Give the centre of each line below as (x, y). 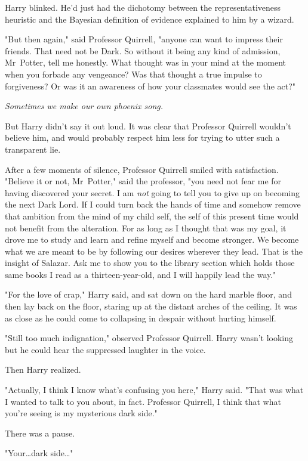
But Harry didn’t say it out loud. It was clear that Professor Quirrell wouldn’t (148, 126)
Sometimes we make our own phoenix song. (84, 106)
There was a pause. (40, 433)
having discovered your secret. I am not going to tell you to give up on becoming (152, 192)
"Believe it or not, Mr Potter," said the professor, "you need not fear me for (143, 181)
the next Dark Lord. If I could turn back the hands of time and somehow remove (153, 204)
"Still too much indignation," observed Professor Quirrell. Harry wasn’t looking (149, 338)
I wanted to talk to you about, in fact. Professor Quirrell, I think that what (143, 401)
